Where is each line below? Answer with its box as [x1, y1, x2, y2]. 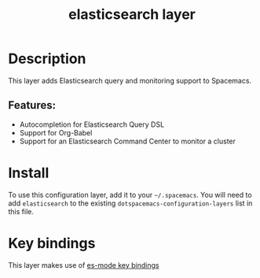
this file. [8, 206, 34, 216]
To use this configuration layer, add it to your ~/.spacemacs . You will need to [8, 190, 253, 199]
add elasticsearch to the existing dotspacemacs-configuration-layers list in [8, 198, 253, 208]
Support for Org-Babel [19, 128, 93, 137]
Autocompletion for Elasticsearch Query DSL [19, 120, 165, 129]
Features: [8, 98, 57, 112]
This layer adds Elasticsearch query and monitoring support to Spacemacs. [8, 76, 252, 85]
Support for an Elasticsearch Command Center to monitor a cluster [19, 136, 236, 146]
